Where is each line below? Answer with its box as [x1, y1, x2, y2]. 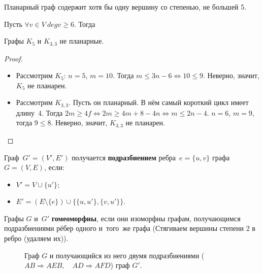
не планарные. [59, 36, 104, 46]
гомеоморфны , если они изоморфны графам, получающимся [51, 213, 241, 223]
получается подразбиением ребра [72, 152, 176, 162]
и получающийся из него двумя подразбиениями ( [49, 250, 205, 260]
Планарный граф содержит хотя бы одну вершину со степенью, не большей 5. [4, 2, 247, 12]
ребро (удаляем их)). [4, 233, 69, 244]
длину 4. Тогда [16, 107, 63, 118]
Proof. [4, 53, 23, 63]
